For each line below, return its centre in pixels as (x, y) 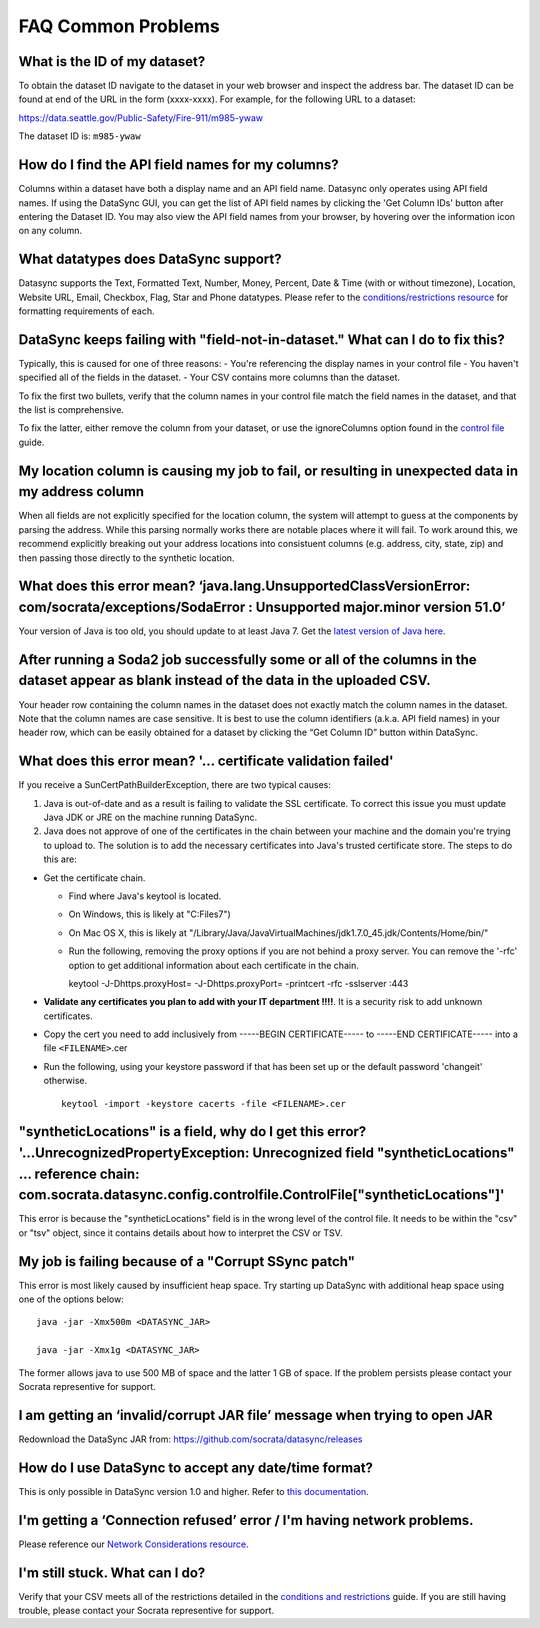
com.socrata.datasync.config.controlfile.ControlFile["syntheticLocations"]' (261, 1195)
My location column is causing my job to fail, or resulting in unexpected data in (268, 470)
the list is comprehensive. (71, 410)
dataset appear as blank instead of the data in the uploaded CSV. (224, 680)
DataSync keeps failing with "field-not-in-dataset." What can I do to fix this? (261, 339)
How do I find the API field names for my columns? (178, 165)
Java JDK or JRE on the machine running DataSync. (150, 817)
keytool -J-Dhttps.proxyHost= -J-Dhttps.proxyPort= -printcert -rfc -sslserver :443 (238, 983)
